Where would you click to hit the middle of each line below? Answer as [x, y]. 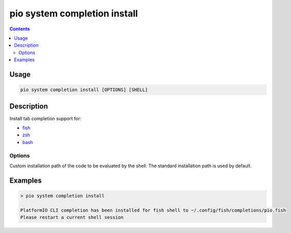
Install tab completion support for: [46, 118]
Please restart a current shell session [72, 218]
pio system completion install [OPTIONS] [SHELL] [84, 90]
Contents [20, 29]
